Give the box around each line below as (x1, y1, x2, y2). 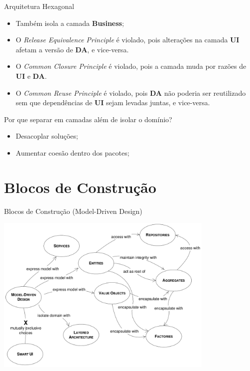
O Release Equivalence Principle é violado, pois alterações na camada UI (15, 34, 240, 45)
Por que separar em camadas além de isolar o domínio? (4, 114, 172, 124)
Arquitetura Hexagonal (4, 1, 74, 11)
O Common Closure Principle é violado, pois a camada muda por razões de (15, 61, 247, 71)
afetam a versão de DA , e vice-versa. (15, 44, 129, 54)
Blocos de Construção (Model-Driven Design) (4, 205, 142, 216)
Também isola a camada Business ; (15, 17, 124, 28)
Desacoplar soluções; (15, 131, 78, 141)
